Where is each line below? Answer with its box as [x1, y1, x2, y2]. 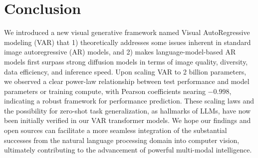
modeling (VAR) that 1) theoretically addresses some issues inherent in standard [4, 36, 251, 47]
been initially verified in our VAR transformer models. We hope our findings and [4, 115, 251, 125]
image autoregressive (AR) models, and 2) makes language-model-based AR [4, 46, 236, 57]
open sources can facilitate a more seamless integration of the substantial [4, 125, 227, 135]
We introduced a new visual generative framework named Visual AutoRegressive [4, 27, 250, 37]
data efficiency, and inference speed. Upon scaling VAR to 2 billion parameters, [4, 66, 247, 76]
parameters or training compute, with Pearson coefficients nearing [4, 85, 206, 96]
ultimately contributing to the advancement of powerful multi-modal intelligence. [4, 144, 252, 155]
